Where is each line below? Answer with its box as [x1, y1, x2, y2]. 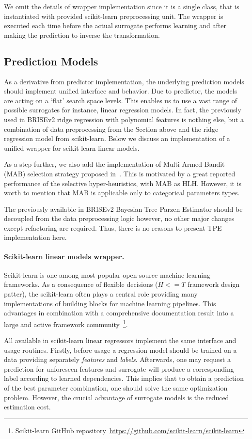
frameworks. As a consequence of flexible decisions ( [4, 279, 158, 289]
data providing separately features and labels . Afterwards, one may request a [4, 354, 231, 364]
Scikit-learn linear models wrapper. [4, 251, 125, 261]
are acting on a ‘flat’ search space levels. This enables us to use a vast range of [4, 95, 237, 105]
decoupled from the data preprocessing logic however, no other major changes [4, 213, 235, 223]
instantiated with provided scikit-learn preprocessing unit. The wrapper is [4, 11, 223, 21]
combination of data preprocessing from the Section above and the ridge [4, 124, 219, 134]
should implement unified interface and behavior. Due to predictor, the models [4, 86, 237, 96]
